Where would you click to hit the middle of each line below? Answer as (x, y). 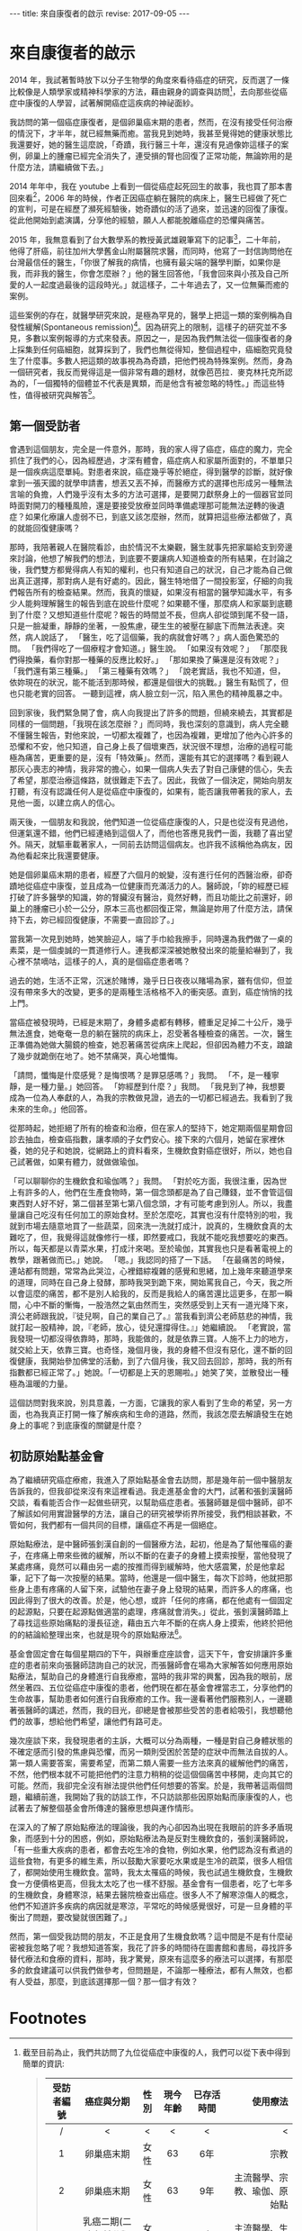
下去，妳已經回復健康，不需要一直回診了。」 (98, 920)
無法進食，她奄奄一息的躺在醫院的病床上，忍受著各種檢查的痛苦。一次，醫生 (151, 1034)
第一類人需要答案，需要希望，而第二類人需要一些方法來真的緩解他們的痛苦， (151, 1763)
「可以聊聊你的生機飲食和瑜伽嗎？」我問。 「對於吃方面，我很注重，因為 (144, 1181)
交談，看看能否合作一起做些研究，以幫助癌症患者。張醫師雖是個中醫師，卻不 (151, 1502)
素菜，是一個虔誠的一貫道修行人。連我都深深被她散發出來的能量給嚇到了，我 (151, 950)
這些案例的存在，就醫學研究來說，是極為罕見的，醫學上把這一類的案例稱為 (147, 315)
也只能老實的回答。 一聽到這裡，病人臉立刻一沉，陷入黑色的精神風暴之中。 (148, 694)
